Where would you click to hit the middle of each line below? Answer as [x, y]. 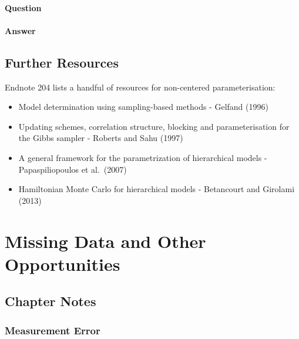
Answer [20, 30]
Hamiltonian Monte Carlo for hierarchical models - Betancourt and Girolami [157, 189]
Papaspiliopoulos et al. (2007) [73, 169]
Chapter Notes [51, 301]
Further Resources [62, 62]
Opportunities [63, 264]
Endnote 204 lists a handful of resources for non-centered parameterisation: [140, 87]
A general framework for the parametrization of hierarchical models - [143, 157]
